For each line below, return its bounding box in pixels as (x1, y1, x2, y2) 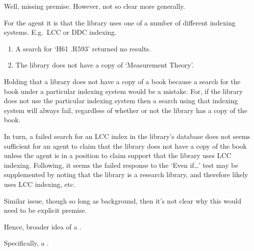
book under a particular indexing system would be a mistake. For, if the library (4, 86, 243, 96)
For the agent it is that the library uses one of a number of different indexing (4, 17, 235, 27)
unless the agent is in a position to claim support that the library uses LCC (4, 150, 231, 160)
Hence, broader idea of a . (4, 221, 81, 231)
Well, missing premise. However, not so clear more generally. (4, 1, 185, 11)
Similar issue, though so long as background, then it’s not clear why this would (4, 195, 241, 205)
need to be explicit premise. (4, 205, 87, 215)
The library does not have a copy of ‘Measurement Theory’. (15, 60, 194, 70)
